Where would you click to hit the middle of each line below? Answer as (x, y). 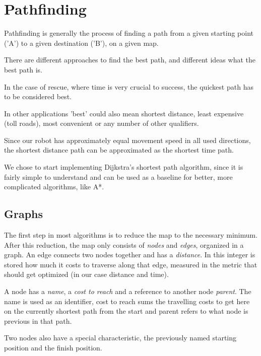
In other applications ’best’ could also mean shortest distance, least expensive (124, 113)
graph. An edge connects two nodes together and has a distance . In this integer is (130, 255)
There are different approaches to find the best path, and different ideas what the (130, 60)
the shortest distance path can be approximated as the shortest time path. (119, 150)
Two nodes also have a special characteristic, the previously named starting (120, 338)
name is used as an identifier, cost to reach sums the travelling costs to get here (127, 301)
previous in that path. (38, 321)
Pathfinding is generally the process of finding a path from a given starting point (129, 33)
